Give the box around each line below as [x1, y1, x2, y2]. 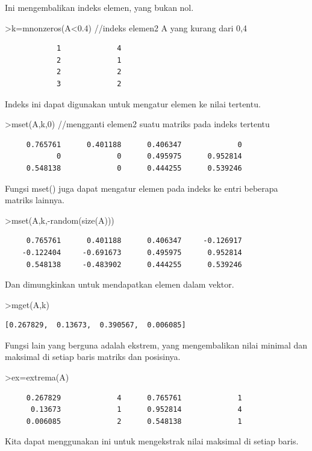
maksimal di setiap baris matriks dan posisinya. [5, 350, 181, 363]
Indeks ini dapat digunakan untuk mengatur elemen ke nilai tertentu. [5, 97, 261, 110]
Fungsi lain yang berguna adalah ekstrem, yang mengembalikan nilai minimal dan [5, 338, 308, 351]
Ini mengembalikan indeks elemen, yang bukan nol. [5, 1, 194, 13]
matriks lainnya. [5, 194, 64, 206]
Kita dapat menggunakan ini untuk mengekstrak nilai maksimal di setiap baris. [5, 435, 299, 447]
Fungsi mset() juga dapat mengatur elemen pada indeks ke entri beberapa [5, 181, 278, 194]
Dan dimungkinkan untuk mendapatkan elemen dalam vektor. [5, 278, 234, 291]
